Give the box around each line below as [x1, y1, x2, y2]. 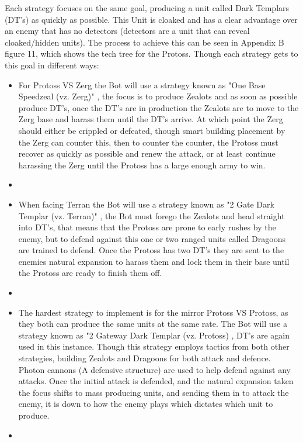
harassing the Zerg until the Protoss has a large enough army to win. [18, 158, 266, 171]
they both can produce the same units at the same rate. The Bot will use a [18, 317, 287, 330]
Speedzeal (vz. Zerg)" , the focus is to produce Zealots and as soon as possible [18, 90, 298, 102]
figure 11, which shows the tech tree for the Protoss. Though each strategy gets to [5, 47, 298, 60]
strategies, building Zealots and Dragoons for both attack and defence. [18, 352, 271, 364]
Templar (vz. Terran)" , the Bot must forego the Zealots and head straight [18, 209, 285, 222]
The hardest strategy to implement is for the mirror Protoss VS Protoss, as [18, 306, 288, 318]
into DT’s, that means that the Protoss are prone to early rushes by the [18, 221, 276, 233]
